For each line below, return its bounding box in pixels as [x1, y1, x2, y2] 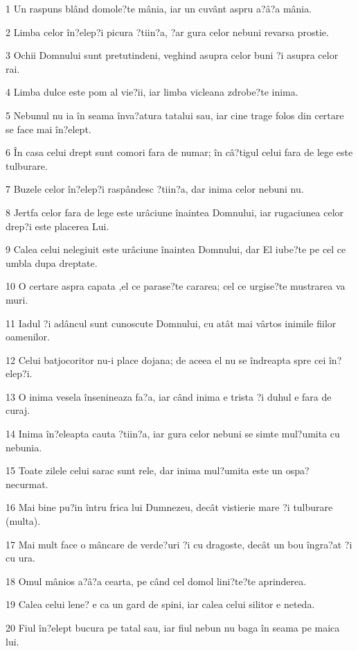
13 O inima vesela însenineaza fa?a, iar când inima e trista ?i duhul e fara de [6, 389, 332, 403]
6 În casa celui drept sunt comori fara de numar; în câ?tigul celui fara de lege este [6, 145, 353, 159]
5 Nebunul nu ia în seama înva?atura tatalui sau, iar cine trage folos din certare [6, 107, 344, 122]
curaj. [6, 403, 30, 417]
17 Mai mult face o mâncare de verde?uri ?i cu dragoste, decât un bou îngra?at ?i [6, 537, 352, 551]
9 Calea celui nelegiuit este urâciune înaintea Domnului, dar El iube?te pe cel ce [6, 242, 346, 257]
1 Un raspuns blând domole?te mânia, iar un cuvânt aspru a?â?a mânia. [6, 1, 312, 15]
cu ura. [6, 550, 35, 565]
